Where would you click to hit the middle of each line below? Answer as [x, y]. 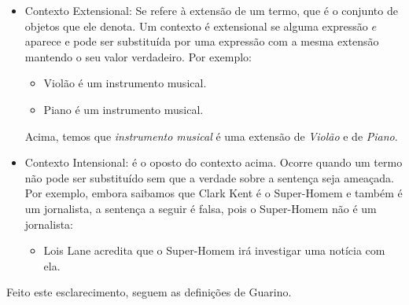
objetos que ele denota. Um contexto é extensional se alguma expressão [196, 26]
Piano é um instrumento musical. [123, 109]
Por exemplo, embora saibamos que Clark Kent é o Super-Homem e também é [214, 193]
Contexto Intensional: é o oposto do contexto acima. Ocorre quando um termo [214, 162]
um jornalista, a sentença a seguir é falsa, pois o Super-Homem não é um [201, 208]
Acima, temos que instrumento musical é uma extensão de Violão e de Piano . [211, 136]
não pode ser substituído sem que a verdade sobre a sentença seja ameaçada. [210, 177]
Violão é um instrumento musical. [125, 83]
